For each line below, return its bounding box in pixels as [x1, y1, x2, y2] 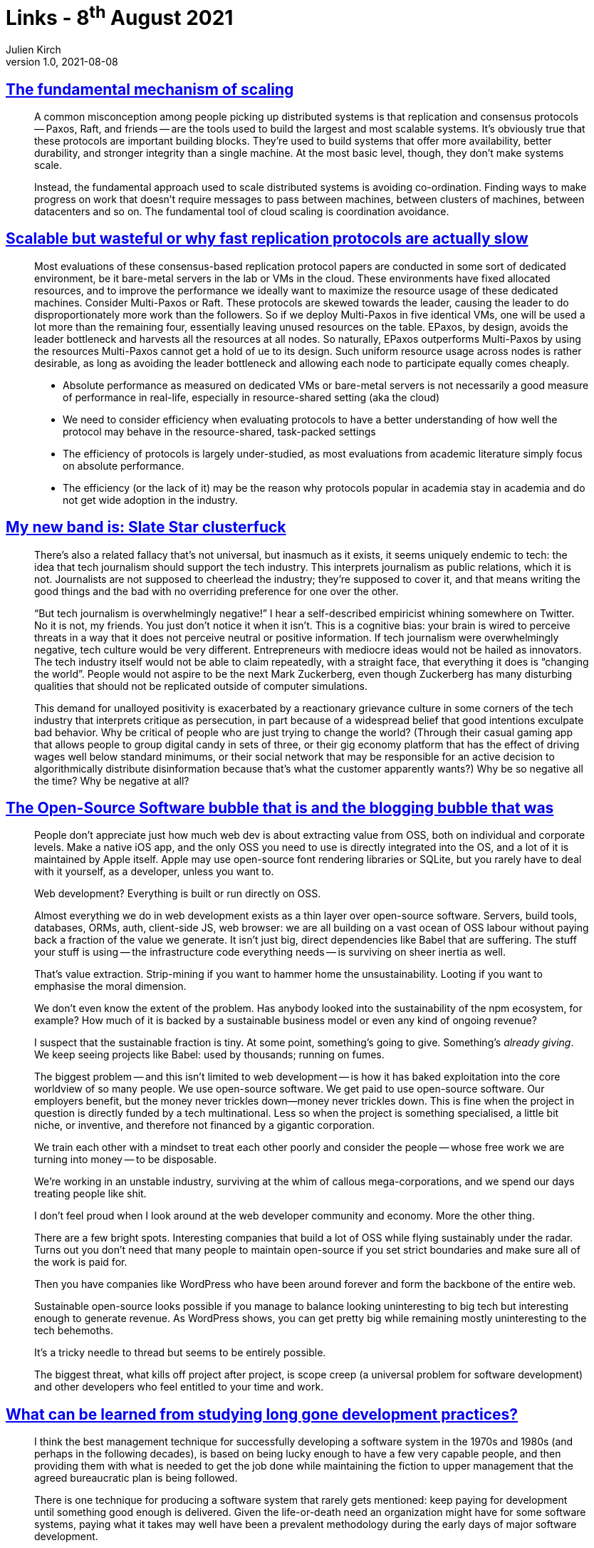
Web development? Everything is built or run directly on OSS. [34, 887, 321, 900]
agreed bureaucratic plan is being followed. [34, 1472, 238, 1485]
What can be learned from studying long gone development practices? [6, 1405, 519, 1423]
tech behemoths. [34, 1324, 113, 1337]
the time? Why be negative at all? [34, 774, 189, 787]
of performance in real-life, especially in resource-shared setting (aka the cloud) [63, 391, 440, 403]
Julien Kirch [6, 43, 61, 56]
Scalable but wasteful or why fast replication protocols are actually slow [6, 229, 528, 248]
